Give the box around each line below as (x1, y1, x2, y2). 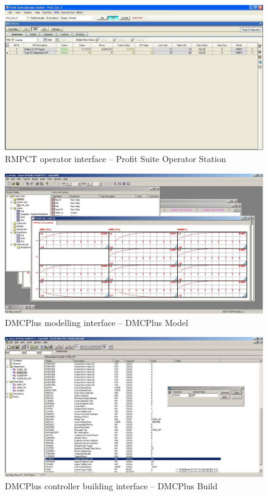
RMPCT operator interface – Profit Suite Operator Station (5, 152, 226, 165)
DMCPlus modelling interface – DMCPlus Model (5, 316, 188, 328)
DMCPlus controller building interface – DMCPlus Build (5, 479, 217, 492)
